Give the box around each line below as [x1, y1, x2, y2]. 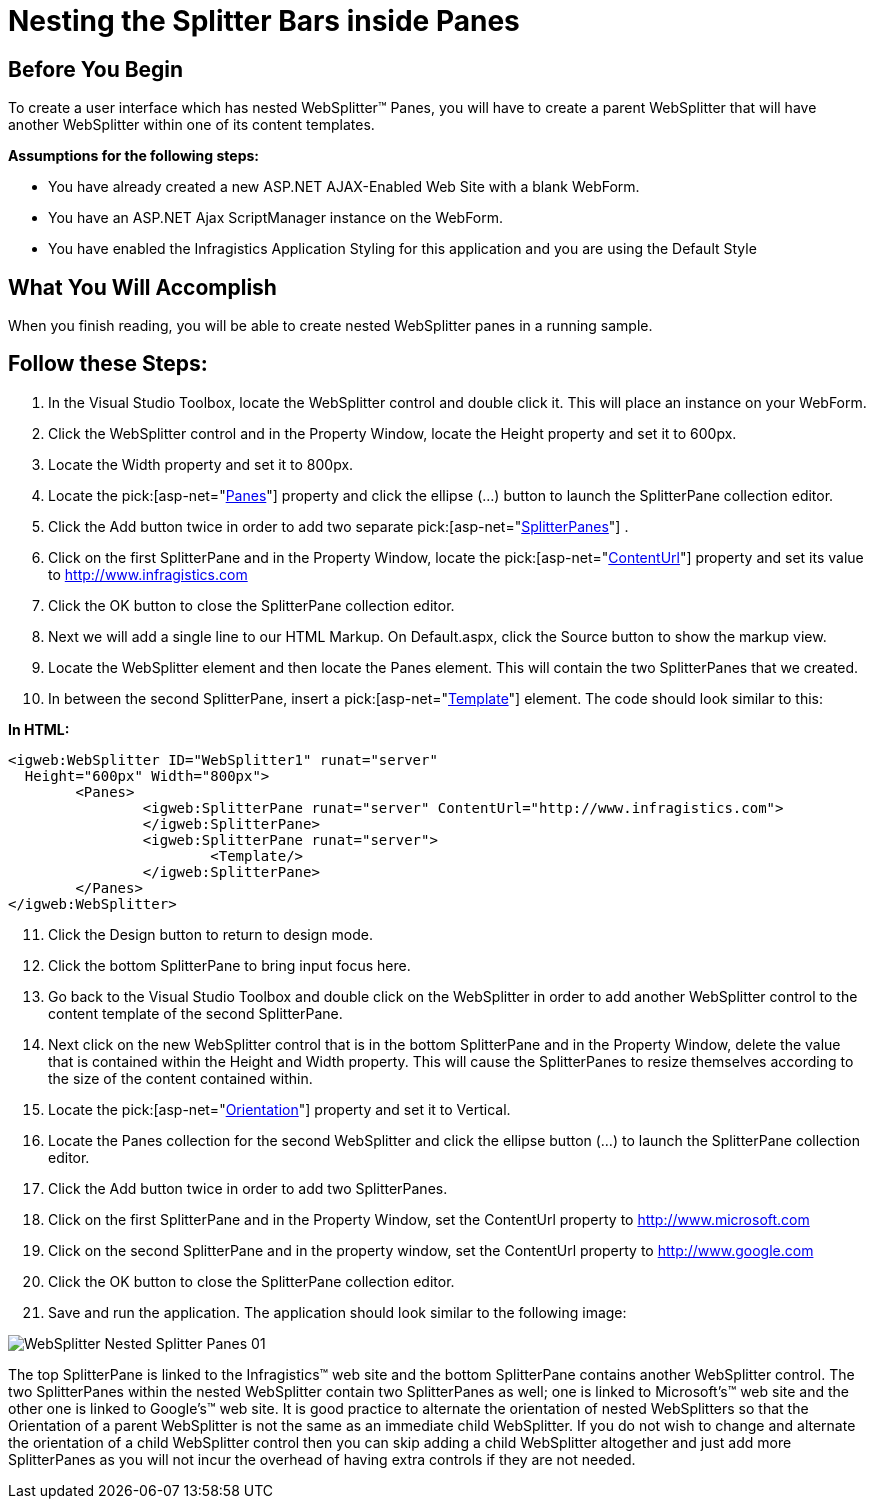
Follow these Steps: [8, 351, 208, 377]
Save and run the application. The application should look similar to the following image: [48, 1303, 627, 1321]
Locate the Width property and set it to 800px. [48, 455, 354, 473]
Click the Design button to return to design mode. [48, 925, 373, 943]
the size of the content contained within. [48, 1069, 313, 1087]
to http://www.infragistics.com [48, 565, 248, 583]
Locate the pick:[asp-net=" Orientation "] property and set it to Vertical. [48, 1100, 511, 1118]
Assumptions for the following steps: [8, 147, 260, 165]
